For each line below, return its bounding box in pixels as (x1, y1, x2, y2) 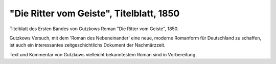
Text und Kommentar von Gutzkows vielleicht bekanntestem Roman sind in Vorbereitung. (9, 51, 197, 57)
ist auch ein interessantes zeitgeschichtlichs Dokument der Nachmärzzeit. (9, 42, 166, 48)
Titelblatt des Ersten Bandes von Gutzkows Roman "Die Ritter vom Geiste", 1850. (9, 26, 179, 32)
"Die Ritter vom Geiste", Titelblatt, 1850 (9, 8, 180, 19)
